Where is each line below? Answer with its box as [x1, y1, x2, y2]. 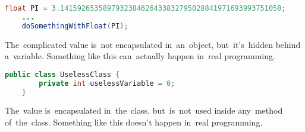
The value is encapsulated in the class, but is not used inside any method [5, 104, 283, 117]
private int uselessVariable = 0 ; [39, 79, 175, 88]
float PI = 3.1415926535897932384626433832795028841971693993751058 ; [5, 4, 286, 12]
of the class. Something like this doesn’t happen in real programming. [5, 116, 263, 128]
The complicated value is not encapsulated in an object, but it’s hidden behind [5, 38, 301, 50]
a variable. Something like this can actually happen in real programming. [5, 50, 275, 62]
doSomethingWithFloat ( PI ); [21, 21, 128, 30]
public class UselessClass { [5, 70, 120, 79]
